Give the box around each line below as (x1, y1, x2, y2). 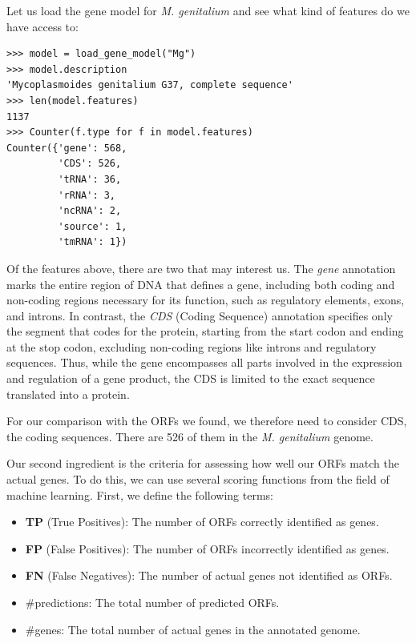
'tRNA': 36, (58, 173, 122, 185)
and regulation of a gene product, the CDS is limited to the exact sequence (6, 370, 375, 387)
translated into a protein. (6, 385, 130, 402)
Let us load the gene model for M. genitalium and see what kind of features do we (6, 2, 410, 18)
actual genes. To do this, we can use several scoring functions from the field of (6, 471, 390, 488)
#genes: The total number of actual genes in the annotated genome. (25, 621, 361, 637)
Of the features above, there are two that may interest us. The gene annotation (6, 259, 396, 276)
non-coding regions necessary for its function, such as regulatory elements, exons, (6, 291, 405, 308)
